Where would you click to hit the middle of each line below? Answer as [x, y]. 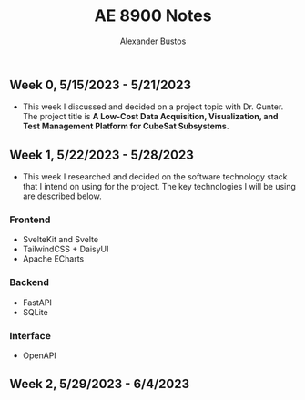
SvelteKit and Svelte [60, 240]
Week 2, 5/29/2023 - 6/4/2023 [99, 384]
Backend [30, 282]
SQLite [35, 312]
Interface [30, 335]
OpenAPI [39, 355]
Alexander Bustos [153, 41]
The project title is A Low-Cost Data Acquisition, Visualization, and [150, 117]
